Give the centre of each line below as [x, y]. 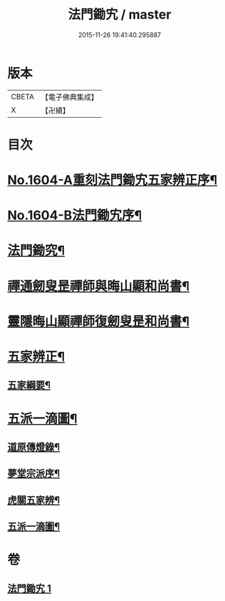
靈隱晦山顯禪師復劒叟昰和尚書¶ [99, 321]
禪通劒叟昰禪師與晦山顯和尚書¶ [99, 286]
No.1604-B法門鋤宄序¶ [75, 216]
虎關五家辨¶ [34, 500]
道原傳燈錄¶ [34, 447]
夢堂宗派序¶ [34, 474]
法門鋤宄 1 [30, 589]
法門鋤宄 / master [120, 15]
